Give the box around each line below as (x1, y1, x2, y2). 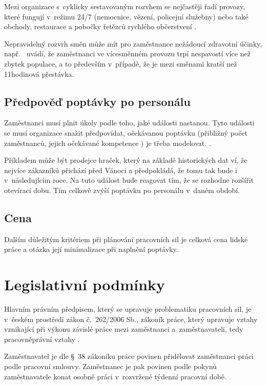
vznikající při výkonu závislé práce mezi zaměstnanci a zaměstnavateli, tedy (4, 324, 243, 334)
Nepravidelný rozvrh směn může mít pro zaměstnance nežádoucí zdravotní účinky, (4, 38, 262, 49)
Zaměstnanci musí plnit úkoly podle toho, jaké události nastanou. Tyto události (4, 117, 255, 128)
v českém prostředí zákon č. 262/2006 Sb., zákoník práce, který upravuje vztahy (4, 313, 258, 324)
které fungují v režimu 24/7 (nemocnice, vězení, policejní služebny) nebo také (4, 11, 249, 22)
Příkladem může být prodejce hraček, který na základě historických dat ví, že (4, 155, 248, 165)
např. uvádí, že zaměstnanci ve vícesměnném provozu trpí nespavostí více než (4, 48, 251, 59)
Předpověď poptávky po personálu (4, 93, 191, 109)
